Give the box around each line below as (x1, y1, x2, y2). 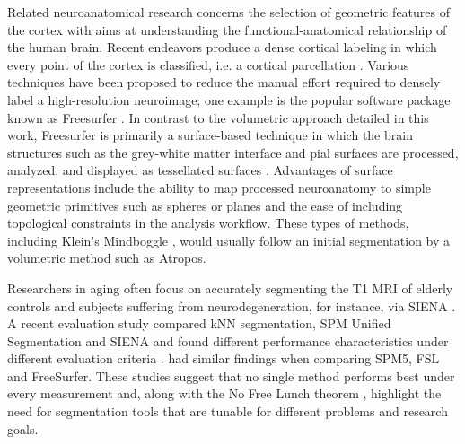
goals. (7, 419, 39, 438)
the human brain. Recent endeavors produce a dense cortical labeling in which (7, 38, 437, 57)
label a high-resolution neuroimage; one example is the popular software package (7, 90, 451, 109)
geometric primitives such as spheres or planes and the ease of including (7, 196, 403, 214)
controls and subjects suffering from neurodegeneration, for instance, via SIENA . (7, 296, 456, 315)
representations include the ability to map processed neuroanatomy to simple (7, 178, 431, 196)
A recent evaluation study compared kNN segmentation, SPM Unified (7, 314, 391, 333)
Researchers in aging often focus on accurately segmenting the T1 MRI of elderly (7, 278, 453, 297)
